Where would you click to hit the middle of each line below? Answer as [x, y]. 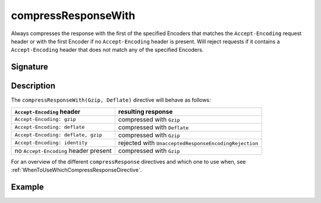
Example [27, 187]
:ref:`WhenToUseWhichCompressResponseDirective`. [76, 170]
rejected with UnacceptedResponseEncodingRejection [188, 143]
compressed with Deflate [153, 127]
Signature [30, 67]
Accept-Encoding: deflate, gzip [58, 135]
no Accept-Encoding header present [63, 151]
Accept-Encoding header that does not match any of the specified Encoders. [107, 50]
